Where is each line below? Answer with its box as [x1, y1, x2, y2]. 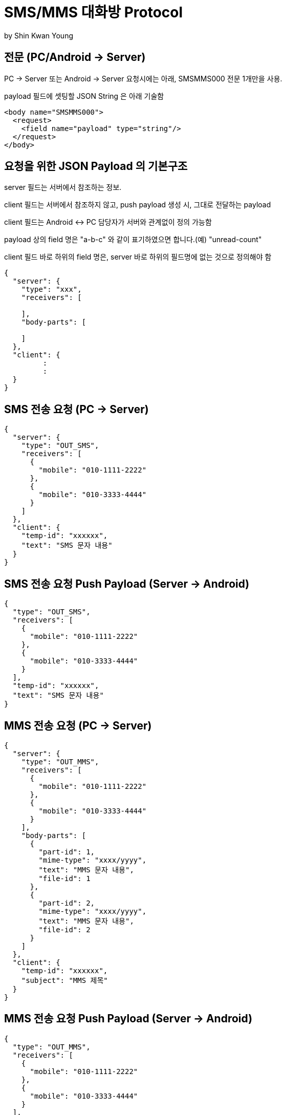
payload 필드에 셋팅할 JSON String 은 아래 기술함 [4, 91, 164, 100]
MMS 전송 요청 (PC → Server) [4, 719, 152, 732]
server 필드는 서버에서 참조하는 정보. [4, 183, 122, 192]
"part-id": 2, [38, 898, 95, 907]
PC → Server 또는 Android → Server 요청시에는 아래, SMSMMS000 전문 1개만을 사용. [4, 74, 282, 83]
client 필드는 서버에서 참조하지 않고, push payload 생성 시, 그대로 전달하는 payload [4, 200, 271, 209]
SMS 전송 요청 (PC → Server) [4, 402, 149, 416]
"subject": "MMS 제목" [21, 976, 108, 984]
